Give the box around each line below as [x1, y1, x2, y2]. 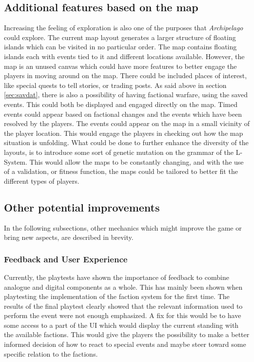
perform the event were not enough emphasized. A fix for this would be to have [4, 310, 241, 320]
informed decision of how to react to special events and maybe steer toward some [4, 339, 246, 349]
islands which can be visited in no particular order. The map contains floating [4, 42, 237, 52]
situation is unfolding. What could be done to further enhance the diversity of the [4, 137, 249, 148]
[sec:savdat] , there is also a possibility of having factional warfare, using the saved [4, 89, 248, 100]
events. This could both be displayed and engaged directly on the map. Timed [4, 99, 237, 109]
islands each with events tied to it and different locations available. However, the [4, 51, 245, 61]
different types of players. [4, 175, 79, 186]
